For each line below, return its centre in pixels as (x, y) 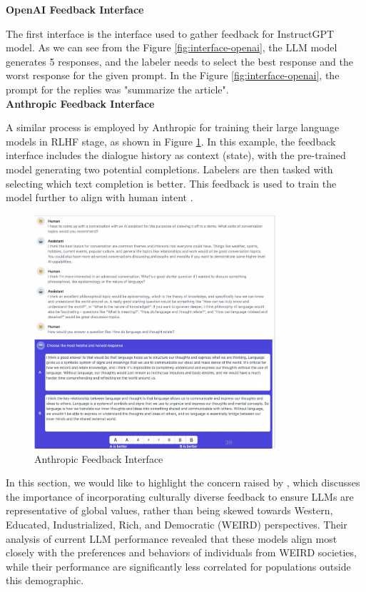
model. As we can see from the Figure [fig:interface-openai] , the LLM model (172, 47)
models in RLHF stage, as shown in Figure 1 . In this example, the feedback (171, 141)
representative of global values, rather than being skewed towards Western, (169, 510)
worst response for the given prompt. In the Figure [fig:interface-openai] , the (173, 75)
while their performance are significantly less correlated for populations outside (178, 566)
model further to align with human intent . (100, 197)
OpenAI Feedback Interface (75, 9)
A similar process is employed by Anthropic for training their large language (173, 127)
